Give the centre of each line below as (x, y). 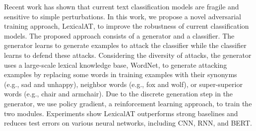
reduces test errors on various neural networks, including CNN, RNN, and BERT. (128, 123)
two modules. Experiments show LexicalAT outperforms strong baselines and (121, 113)
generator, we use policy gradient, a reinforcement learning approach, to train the (128, 103)
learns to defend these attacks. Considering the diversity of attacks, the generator (128, 55)
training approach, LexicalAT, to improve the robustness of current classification (127, 26)
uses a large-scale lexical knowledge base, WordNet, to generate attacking (116, 65)
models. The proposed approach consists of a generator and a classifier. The (119, 35)
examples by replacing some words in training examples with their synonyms (121, 74)
